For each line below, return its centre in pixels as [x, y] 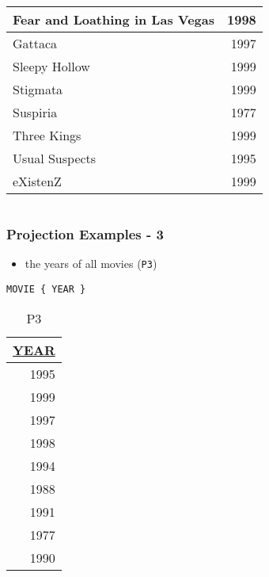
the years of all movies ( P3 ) [91, 264]
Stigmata [38, 89]
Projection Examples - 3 [85, 233]
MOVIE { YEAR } [46, 289]
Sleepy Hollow [51, 66]
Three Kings [47, 135]
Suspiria [35, 112]
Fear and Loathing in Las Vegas [114, 19]
